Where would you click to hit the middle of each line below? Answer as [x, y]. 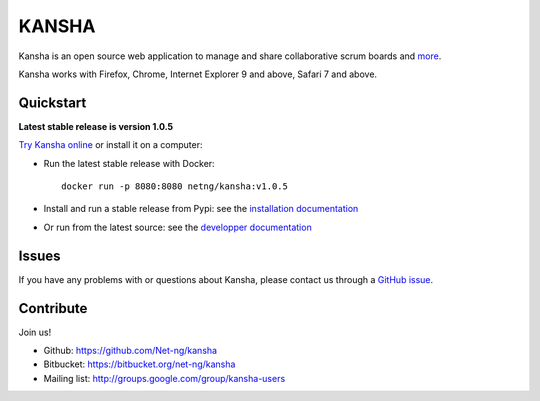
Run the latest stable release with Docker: [129, 163]
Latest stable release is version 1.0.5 [96, 126]
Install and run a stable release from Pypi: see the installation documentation [201, 209]
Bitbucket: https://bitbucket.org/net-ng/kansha [139, 364]
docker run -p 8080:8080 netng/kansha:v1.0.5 [175, 186]
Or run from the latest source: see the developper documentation [177, 227]
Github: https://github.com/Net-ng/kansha [130, 350]
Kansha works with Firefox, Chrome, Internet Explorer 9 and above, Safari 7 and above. [198, 74]
